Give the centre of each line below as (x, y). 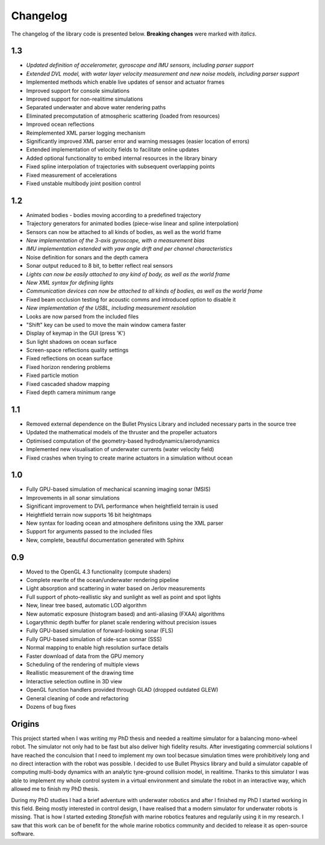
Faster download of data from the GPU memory (85, 656)
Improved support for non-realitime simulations (85, 99)
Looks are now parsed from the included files (82, 316)
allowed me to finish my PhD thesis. (55, 789)
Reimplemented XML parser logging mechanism (86, 133)
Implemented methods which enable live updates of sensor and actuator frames (125, 82)
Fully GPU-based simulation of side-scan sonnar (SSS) (94, 639)
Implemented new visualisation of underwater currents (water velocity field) (120, 449)
